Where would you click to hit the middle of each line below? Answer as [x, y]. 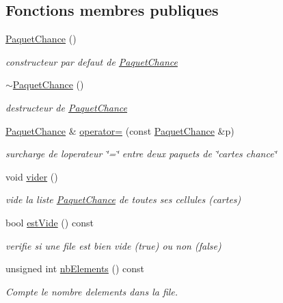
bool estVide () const [50, 222]
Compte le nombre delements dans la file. [92, 291]
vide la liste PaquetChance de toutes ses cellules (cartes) [123, 199]
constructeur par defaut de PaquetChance [92, 61]
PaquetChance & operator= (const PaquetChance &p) [120, 130]
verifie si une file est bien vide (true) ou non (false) [113, 245]
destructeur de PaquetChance [67, 107]
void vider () [32, 176]
